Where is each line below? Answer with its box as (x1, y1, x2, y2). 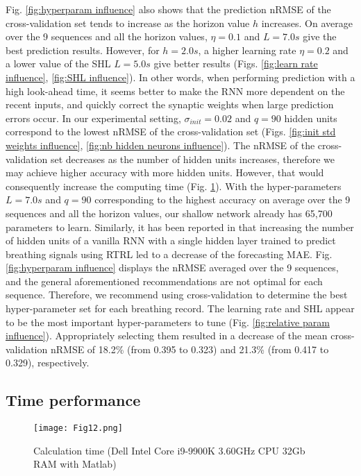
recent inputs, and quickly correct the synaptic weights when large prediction (6, 97, 334, 112)
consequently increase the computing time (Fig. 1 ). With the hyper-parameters (6, 178, 342, 193)
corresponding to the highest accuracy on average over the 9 (94, 192, 351, 207)
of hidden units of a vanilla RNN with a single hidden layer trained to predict (6, 233, 336, 248)
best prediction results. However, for (6, 42, 160, 57)
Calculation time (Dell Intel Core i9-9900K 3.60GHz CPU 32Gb (33, 443, 305, 457)
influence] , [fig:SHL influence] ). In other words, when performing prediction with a (6, 69, 355, 84)
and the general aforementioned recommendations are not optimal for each (6, 273, 323, 288)
